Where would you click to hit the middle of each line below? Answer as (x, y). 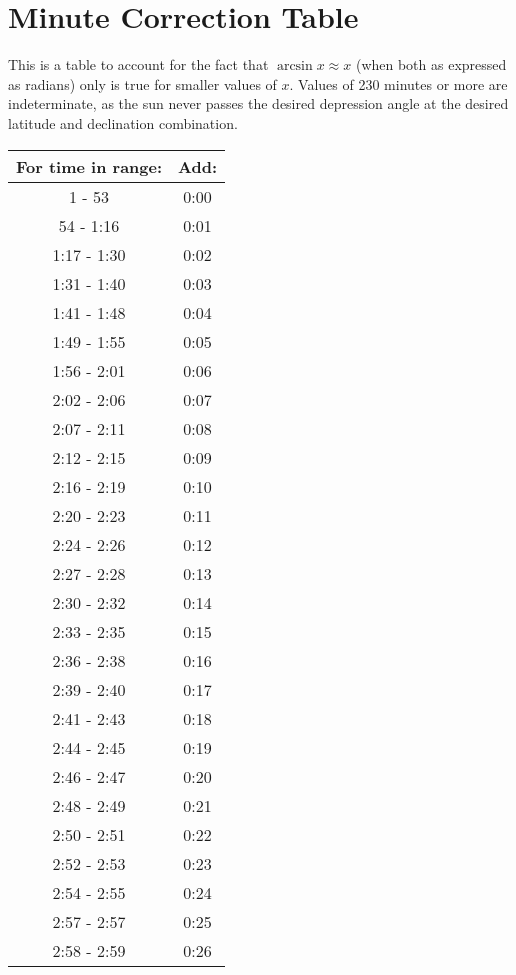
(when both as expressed (431, 64)
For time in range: (89, 166)
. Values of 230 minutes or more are (398, 83)
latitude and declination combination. (123, 122)
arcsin (294, 66)
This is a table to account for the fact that (138, 64)
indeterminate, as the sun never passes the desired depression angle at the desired (258, 103)
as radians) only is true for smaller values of (142, 83)
